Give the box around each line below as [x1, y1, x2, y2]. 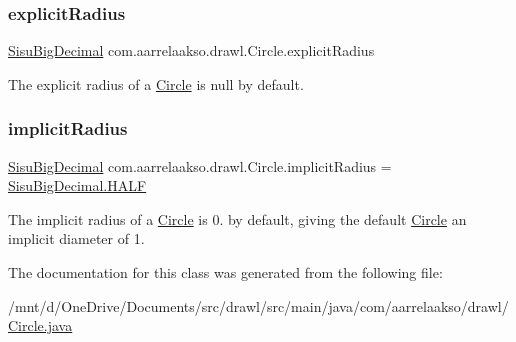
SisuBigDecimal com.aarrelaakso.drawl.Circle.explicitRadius [8, 40, 375, 61]
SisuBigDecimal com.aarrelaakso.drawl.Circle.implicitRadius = [8, 155, 392, 176]
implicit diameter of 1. [8, 228, 145, 249]
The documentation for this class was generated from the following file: [8, 262, 443, 282]
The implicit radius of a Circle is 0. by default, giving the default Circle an [8, 208, 467, 229]
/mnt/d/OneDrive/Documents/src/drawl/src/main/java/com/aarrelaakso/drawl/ [8, 295, 509, 316]
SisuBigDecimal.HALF [8, 175, 147, 196]
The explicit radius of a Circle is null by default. [8, 73, 304, 94]
